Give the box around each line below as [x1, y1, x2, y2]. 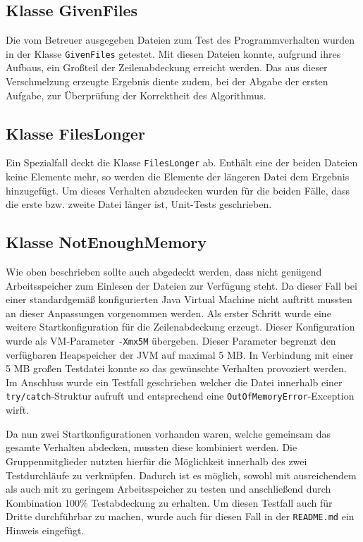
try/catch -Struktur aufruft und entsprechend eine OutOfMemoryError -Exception [6, 388, 355, 403]
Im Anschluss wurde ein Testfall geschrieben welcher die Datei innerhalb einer [6, 374, 343, 389]
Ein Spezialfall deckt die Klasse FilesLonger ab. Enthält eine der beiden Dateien [6, 155, 358, 170]
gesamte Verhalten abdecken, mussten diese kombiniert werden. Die [6, 440, 297, 455]
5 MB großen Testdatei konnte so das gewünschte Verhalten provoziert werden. [6, 361, 347, 376]
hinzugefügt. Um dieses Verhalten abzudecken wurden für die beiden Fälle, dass [6, 183, 350, 197]
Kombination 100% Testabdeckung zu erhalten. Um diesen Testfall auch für [6, 495, 333, 510]
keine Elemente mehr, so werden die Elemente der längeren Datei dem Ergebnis [6, 169, 350, 184]
